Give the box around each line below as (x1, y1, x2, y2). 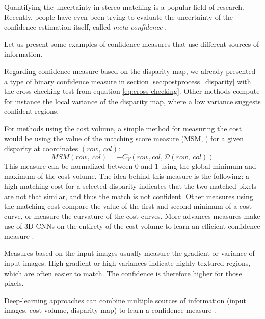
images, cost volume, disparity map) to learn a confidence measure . (4, 305, 216, 315)
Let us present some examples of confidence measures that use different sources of (4, 38, 259, 49)
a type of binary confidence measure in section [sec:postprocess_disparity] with (4, 76, 251, 86)
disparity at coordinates (4, 143, 78, 154)
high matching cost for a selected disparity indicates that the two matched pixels (4, 180, 257, 191)
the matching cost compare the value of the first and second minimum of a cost (4, 201, 252, 211)
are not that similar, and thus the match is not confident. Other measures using (4, 190, 253, 201)
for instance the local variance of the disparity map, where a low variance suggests (4, 95, 261, 106)
